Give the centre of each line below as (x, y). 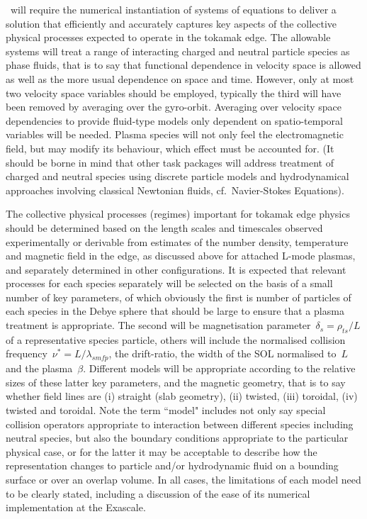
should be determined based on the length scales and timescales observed (164, 227)
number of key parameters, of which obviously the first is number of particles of (179, 297)
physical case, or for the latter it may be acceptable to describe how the (162, 451)
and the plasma (39, 368)
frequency (27, 353)
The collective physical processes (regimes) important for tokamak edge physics (178, 214)
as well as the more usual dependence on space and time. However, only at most (180, 78)
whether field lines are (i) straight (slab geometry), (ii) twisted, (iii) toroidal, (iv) (182, 396)
